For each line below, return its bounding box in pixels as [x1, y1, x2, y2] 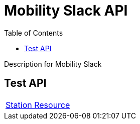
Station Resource [6, 99, 70, 110]
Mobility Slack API [4, 2, 128, 19]
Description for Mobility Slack [4, 59, 102, 68]
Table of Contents [4, 28, 63, 37]
